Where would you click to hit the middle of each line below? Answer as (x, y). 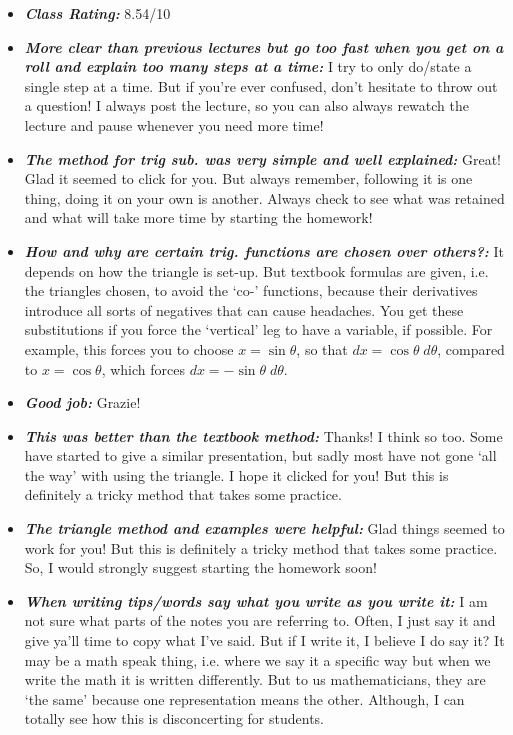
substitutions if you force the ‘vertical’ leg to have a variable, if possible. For (258, 329)
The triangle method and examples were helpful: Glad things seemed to (264, 528)
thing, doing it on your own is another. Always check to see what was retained (264, 197)
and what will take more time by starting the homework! (198, 217)
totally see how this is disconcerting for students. (174, 718)
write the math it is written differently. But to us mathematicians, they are (255, 679)
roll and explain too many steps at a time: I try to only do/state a (248, 66)
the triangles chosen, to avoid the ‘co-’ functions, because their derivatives (251, 290)
